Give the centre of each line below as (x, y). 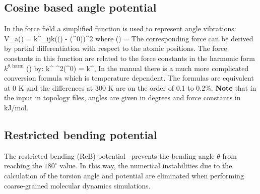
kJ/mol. (16, 107)
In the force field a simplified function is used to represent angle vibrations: (120, 28)
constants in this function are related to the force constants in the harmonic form (129, 58)
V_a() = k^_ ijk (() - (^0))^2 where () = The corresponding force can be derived (129, 38)
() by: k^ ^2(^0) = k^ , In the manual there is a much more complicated (138, 68)
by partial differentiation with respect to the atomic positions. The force (116, 48)
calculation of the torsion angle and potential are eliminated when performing (124, 175)
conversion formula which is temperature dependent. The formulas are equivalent (129, 78)
